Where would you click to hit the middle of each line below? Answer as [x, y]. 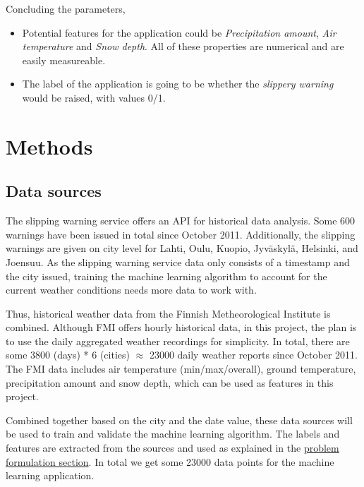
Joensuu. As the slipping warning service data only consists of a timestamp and [178, 261]
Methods [49, 146]
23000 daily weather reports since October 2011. [253, 355]
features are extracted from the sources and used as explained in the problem [172, 448]
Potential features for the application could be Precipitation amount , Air [179, 32]
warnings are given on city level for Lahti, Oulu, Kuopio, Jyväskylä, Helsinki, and [182, 248]
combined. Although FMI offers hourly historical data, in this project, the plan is [181, 327]
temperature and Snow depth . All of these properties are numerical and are [183, 46]
